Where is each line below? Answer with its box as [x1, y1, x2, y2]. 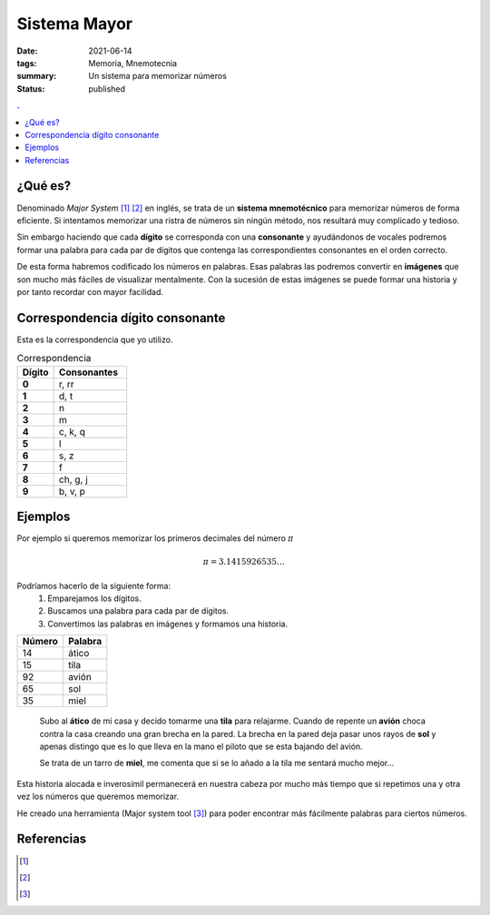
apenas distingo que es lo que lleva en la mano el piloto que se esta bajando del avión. [39, 741, 363, 753]
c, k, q [59, 425, 85, 438]
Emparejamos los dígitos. [47, 593, 142, 604]
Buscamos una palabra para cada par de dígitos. [47, 605, 230, 616]
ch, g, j [59, 473, 88, 486]
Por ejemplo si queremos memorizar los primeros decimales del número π [16, 533, 294, 544]
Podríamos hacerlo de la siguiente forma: [16, 580, 171, 591]
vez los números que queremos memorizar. [16, 791, 180, 802]
